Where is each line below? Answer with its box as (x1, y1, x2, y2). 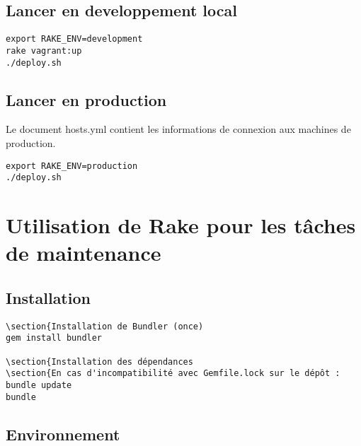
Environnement (6, 423, 120, 445)
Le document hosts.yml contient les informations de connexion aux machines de (6, 122, 351, 136)
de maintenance (6, 238, 161, 267)
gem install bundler (6, 333, 103, 344)
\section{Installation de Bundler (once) (6, 321, 204, 331)
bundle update (6, 380, 72, 390)
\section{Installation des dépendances (6, 356, 193, 367)
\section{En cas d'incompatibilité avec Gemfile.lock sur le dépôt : (6, 368, 340, 379)
